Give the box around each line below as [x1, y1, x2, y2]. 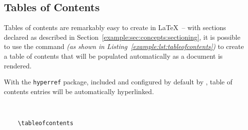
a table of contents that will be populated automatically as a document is [4, 50, 223, 61]
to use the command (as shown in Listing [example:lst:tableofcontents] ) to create [4, 41, 244, 51]
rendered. [4, 60, 32, 70]
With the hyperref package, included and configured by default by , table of [4, 77, 232, 87]
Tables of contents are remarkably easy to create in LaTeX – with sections [4, 22, 226, 32]
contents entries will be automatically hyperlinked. [4, 86, 154, 96]
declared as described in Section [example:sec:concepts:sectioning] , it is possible [4, 32, 241, 42]
